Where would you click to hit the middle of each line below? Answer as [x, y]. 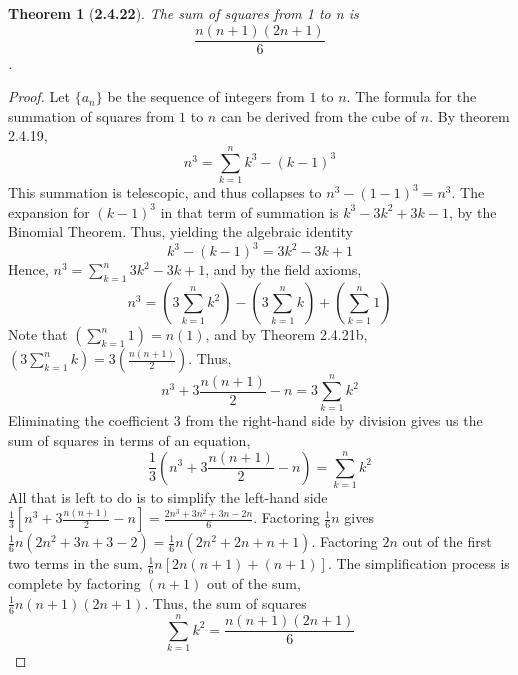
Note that [38, 334]
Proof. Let [39, 96]
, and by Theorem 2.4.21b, [286, 334]
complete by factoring [74, 583]
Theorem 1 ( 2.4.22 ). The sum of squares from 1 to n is [183, 13]
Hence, [28, 269]
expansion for [49, 211]
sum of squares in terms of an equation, [129, 439]
